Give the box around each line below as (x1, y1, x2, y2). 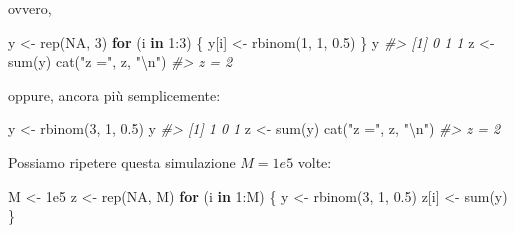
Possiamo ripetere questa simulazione (8, 151, 236, 172)
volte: (297, 151, 332, 172)
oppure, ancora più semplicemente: (8, 84, 221, 105)
